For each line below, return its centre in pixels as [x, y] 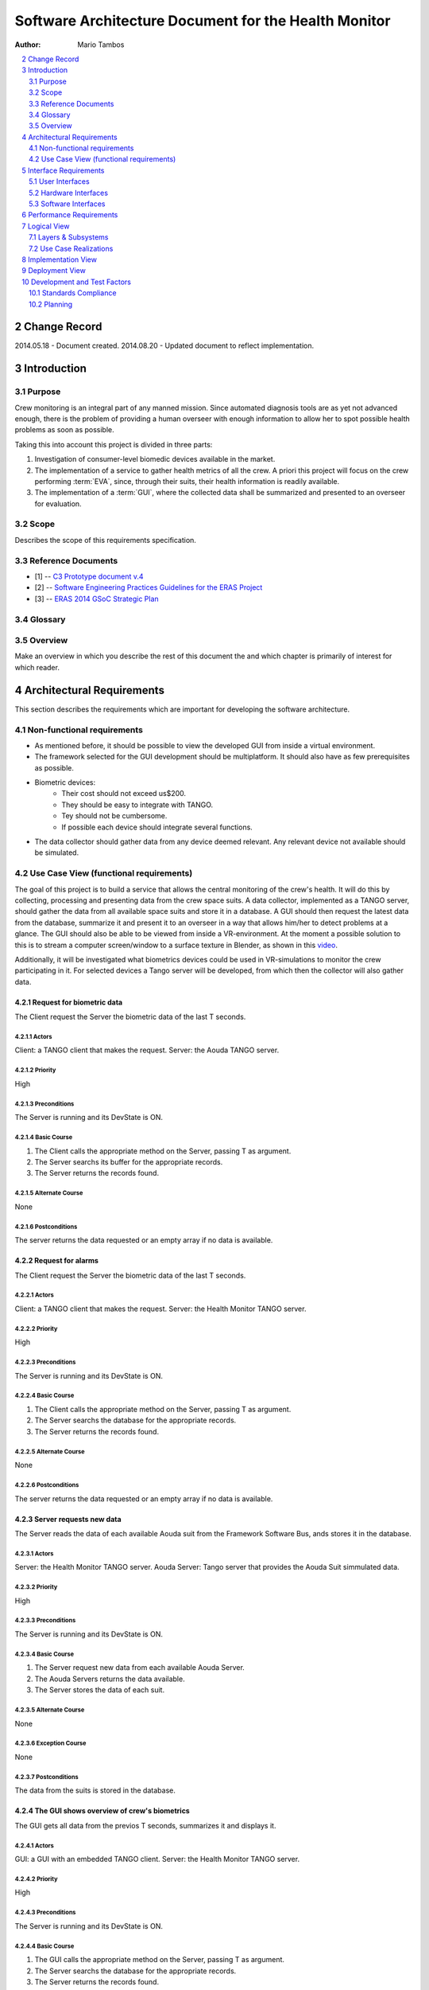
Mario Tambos [101, 45]
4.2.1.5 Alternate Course [49, 1193]
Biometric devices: [65, 782]
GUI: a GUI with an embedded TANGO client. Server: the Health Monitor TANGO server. [157, 1859]
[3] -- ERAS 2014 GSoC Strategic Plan [97, 599]
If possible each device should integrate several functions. [157, 827]
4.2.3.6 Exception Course [50, 1743]
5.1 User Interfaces [60, 181]
